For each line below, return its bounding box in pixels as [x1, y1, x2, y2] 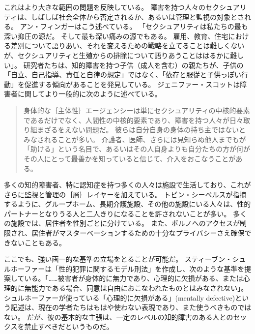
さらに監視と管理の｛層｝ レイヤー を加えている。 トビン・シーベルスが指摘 [4, 189, 247, 199]
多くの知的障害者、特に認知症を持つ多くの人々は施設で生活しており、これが [4, 180, 251, 190]
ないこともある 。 [10, 237, 66, 247]
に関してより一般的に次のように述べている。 [17, 89, 162, 99]
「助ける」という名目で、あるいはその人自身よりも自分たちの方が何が [23, 144, 250, 154]
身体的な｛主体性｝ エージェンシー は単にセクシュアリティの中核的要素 [23, 105, 250, 115]
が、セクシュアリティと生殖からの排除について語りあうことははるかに [4, 50, 230, 60]
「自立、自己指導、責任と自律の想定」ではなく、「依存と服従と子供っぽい [4, 69, 241, 80]
